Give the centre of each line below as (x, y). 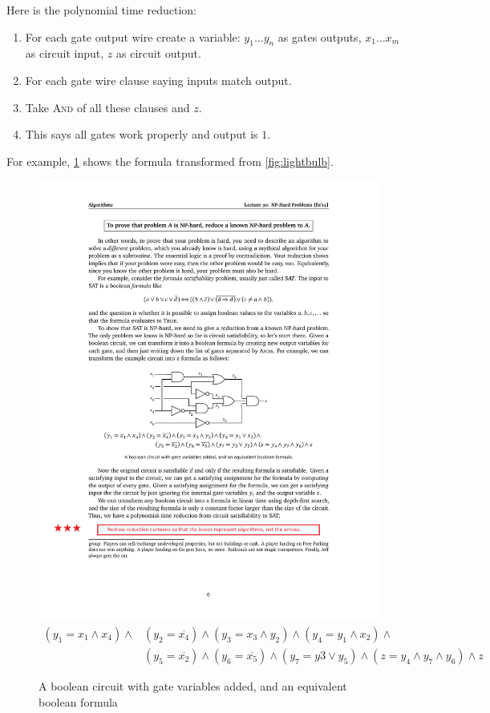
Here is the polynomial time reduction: (101, 10)
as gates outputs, (320, 36)
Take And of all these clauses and (107, 107)
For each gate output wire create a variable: (133, 36)
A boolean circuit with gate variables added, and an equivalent (193, 685)
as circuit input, (65, 53)
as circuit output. (159, 53)
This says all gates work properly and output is (142, 134)
